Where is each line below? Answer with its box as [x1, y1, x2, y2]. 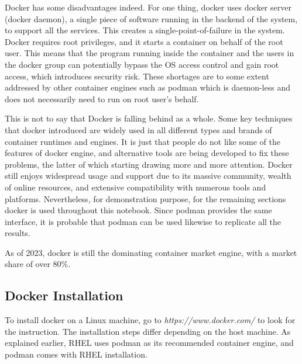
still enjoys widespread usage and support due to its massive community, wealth [5, 169, 291, 182]
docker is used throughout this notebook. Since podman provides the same [5, 204, 272, 216]
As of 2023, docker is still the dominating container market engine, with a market [5, 246, 297, 258]
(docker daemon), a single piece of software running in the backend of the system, [5, 12, 298, 25]
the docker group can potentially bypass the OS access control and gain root [5, 58, 279, 70]
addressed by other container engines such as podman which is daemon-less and [5, 81, 290, 93]
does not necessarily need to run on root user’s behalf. [5, 92, 199, 105]
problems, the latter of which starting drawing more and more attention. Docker [5, 158, 293, 170]
